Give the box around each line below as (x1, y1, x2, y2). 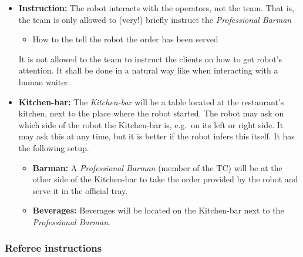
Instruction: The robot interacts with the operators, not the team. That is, (18, 2, 294, 14)
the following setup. (18, 141, 89, 153)
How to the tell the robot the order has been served (32, 33, 218, 45)
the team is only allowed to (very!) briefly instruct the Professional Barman (18, 13, 292, 25)
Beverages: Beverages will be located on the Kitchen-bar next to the (32, 204, 284, 216)
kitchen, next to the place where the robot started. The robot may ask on (18, 107, 284, 119)
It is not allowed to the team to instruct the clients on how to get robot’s (18, 52, 282, 65)
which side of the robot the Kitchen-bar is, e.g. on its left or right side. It (18, 118, 284, 131)
